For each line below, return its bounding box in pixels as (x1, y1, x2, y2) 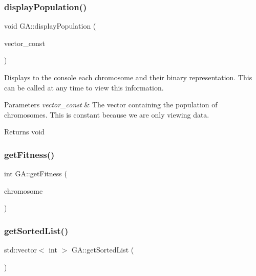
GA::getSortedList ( (71, 244, 134, 255)
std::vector (4, 244, 37, 255)
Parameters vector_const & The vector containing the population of (4, 99, 218, 110)
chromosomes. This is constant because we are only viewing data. (4, 109, 209, 120)
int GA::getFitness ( (4, 168, 67, 179)
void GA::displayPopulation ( (4, 20, 96, 31)
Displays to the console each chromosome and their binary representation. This (4, 72, 252, 82)
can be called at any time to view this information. (4, 82, 164, 93)
